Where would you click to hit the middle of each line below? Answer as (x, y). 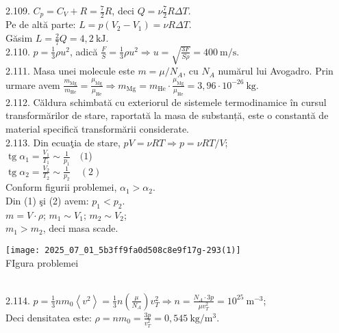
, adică (84, 51)
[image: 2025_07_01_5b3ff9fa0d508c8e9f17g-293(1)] (123, 250)
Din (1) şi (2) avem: (47, 201)
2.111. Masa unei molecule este (70, 71)
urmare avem (33, 84)
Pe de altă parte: (41, 24)
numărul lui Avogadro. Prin (276, 71)
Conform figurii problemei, (61, 187)
